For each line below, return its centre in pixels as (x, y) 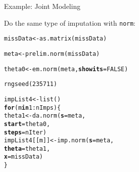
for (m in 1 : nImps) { (32, 107)
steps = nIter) (25, 132)
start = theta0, (27, 124)
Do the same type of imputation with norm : (70, 22)
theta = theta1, (27, 149)
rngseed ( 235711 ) (31, 84)
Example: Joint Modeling (42, 6)
